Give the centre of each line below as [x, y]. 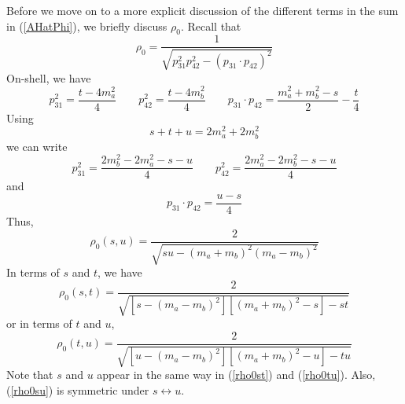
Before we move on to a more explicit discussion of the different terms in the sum [202, 10]
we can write [37, 146]
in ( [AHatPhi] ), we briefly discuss [87, 26]
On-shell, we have [49, 77]
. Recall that [211, 26]
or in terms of [39, 323]
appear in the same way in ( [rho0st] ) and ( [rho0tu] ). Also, [236, 375]
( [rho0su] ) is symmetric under [78, 389]
